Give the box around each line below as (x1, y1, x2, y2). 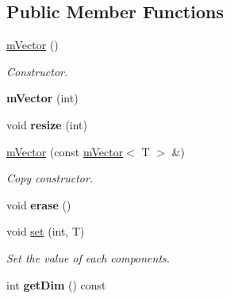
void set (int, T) (6, 223, 85, 240)
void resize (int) (6, 116, 88, 132)
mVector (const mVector (6, 143, 124, 159)
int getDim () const (6, 276, 106, 293)
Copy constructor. (6, 170, 94, 186)
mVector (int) (6, 90, 79, 106)
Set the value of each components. (6, 249, 171, 266)
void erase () (6, 196, 71, 213)
